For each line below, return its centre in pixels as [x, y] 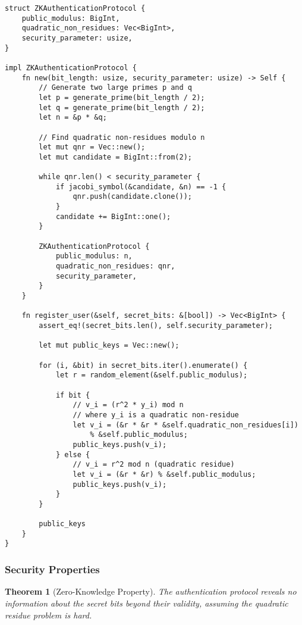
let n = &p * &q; [73, 118]
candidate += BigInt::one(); [113, 216]
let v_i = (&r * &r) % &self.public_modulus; [164, 474]
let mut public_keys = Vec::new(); [109, 346]
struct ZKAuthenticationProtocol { [75, 8]
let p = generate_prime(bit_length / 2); [122, 97]
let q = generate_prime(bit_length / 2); [122, 107]
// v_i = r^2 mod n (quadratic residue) [154, 465]
